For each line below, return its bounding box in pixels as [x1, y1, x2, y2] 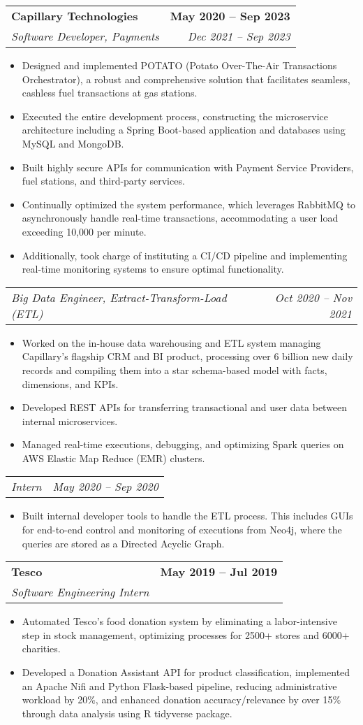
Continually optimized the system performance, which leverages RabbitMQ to [22, 196, 356, 211]
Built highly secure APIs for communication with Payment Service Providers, [22, 159, 354, 174]
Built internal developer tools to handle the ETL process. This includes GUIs [22, 508, 353, 523]
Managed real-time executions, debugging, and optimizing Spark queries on [22, 437, 344, 452]
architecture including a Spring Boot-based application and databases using [22, 122, 346, 137]
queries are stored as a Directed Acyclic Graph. [22, 536, 225, 550]
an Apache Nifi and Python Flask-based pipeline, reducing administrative [22, 678, 337, 693]
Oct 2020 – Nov [274, 289, 352, 306]
